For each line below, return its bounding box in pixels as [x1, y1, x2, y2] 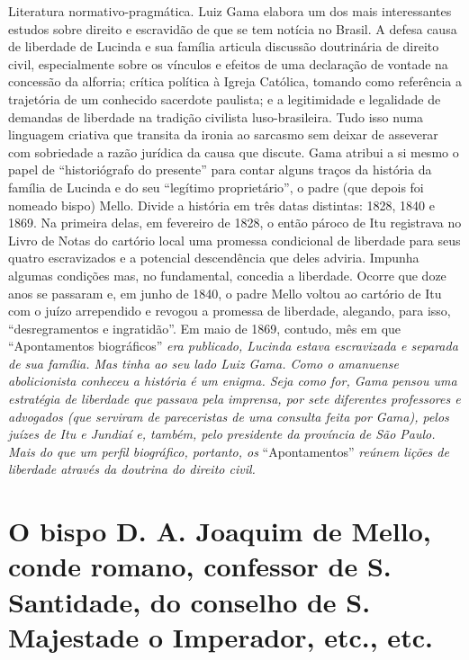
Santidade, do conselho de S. [8, 583, 371, 620]
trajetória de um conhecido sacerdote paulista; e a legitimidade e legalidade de [8, 89, 441, 108]
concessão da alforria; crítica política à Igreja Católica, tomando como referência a [8, 72, 462, 91]
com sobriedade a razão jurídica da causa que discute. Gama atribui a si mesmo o [8, 142, 459, 161]
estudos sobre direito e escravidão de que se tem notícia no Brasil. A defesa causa [8, 19, 457, 38]
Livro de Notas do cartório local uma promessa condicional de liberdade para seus [8, 230, 461, 249]
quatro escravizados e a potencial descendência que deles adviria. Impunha [8, 248, 419, 267]
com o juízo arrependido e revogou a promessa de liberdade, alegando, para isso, [8, 301, 451, 320]
